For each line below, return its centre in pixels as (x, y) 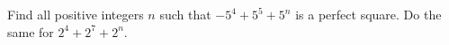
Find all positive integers (76, 14)
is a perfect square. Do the (368, 14)
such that (185, 14)
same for (31, 31)
